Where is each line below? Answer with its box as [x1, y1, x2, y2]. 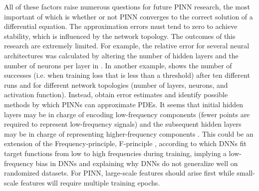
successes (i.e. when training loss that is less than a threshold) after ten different [4, 70, 250, 80]
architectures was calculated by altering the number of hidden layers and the [4, 50, 239, 60]
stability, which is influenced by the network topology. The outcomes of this [4, 30, 236, 41]
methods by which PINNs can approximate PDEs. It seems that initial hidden [4, 99, 244, 109]
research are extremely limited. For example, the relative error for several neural [4, 40, 250, 51]
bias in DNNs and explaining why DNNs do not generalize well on [35, 158, 238, 168]
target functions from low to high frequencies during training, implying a [4, 148, 227, 158]
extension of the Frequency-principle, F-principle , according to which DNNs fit [4, 138, 247, 149]
